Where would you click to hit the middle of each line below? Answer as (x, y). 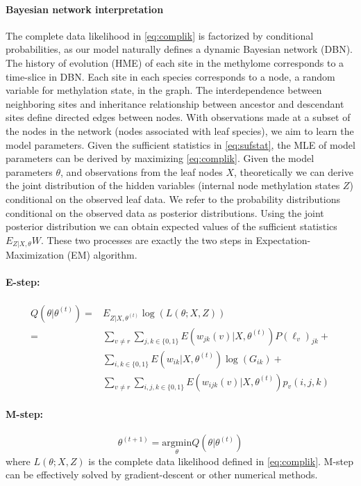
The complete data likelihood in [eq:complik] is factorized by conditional (160, 35)
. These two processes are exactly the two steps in (146, 240)
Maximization (35, 255)
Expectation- (283, 240)
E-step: (23, 282)
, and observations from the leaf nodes (142, 171)
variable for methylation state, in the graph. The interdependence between (164, 90)
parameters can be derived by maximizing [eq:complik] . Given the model (160, 158)
